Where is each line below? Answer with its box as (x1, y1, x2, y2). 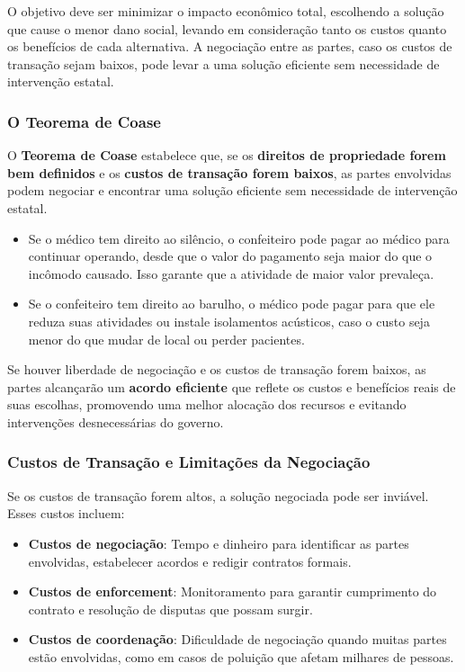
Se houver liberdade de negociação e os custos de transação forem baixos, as (7, 360, 426, 379)
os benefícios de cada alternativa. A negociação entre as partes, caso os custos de (7, 37, 452, 56)
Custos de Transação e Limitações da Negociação (7, 451, 371, 473)
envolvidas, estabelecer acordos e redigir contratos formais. (28, 551, 352, 570)
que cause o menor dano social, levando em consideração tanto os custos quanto (7, 19, 447, 38)
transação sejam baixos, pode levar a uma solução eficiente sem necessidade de (7, 54, 440, 73)
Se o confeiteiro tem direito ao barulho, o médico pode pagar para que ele (28, 294, 435, 313)
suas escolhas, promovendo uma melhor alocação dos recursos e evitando (7, 395, 407, 414)
